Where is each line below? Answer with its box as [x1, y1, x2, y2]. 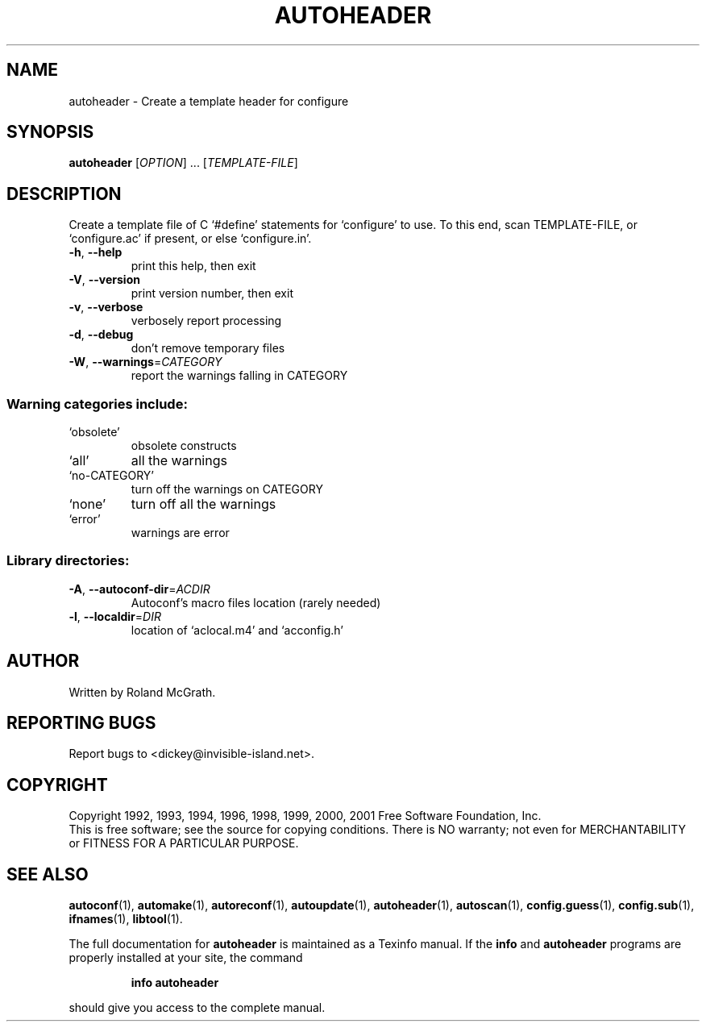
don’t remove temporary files [131, 341, 285, 356]
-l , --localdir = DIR [69, 609, 161, 623]
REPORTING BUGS [6, 713, 156, 734]
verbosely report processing [131, 314, 282, 328]
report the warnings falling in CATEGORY [131, 368, 348, 383]
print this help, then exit [131, 259, 256, 273]
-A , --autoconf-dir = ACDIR [69, 581, 210, 596]
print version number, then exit [131, 286, 293, 301]
